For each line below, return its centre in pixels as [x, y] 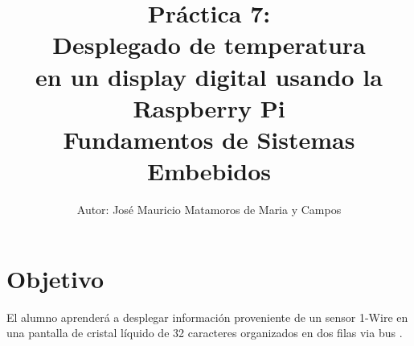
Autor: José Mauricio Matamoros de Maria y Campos [209, 210]
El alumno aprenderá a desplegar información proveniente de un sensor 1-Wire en [207, 317]
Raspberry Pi [209, 107]
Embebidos [209, 171]
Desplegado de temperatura [209, 45]
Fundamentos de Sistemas [209, 139]
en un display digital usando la [209, 76]
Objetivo [55, 278]
